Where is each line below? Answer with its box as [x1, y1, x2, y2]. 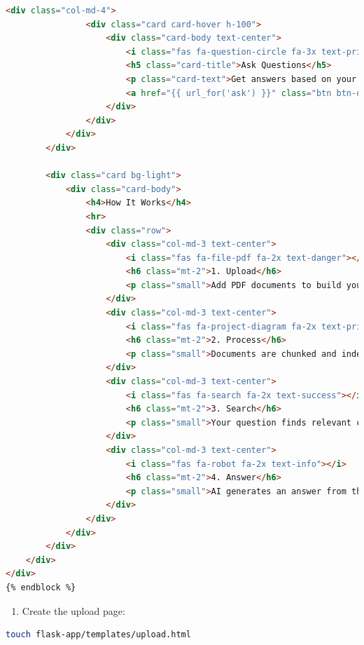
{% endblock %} [6, 582, 76, 592]
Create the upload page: [22, 603, 125, 618]
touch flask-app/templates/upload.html [6, 630, 191, 640]
